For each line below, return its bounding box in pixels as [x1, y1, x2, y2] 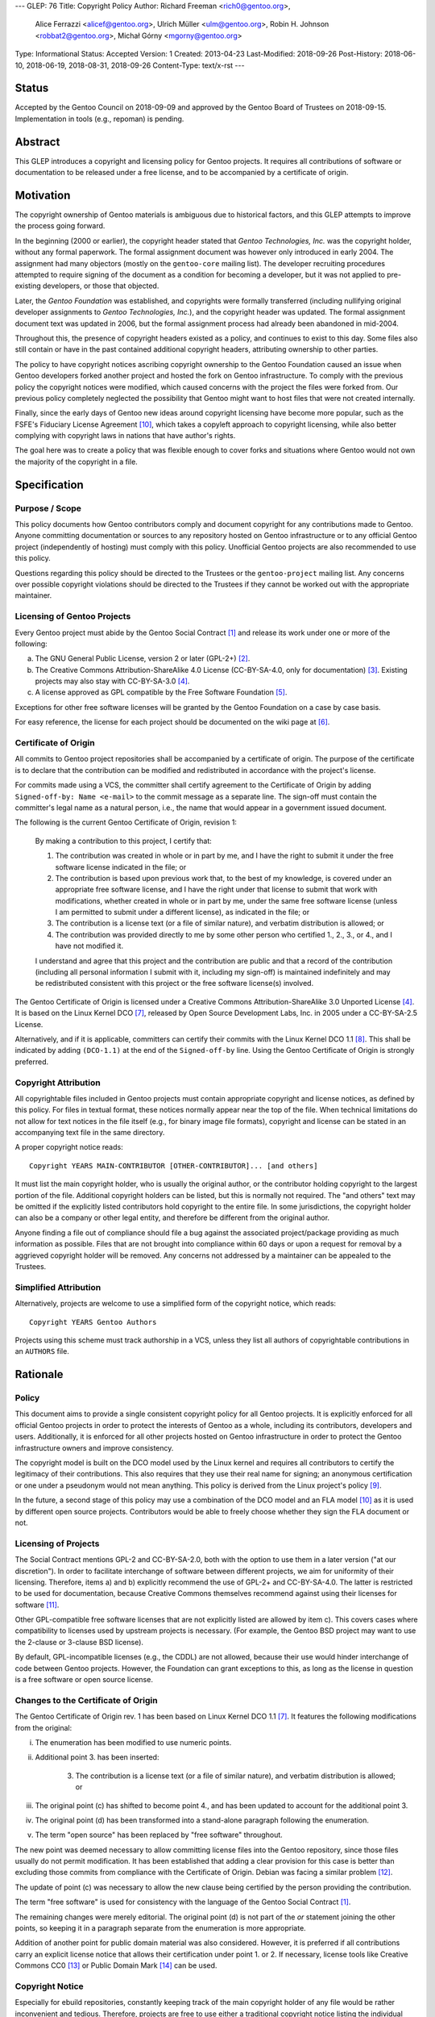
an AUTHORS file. [14, 1347, 70, 1356]
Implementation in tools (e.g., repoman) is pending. [14, 114, 184, 123]
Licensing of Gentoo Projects [14, 611, 131, 622]
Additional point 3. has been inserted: [35, 1752, 159, 1762]
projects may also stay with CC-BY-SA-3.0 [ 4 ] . [35, 676, 190, 686]
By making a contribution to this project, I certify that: [35, 836, 213, 846]
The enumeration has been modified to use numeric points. [35, 1737, 232, 1747]
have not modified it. [55, 941, 124, 951]
